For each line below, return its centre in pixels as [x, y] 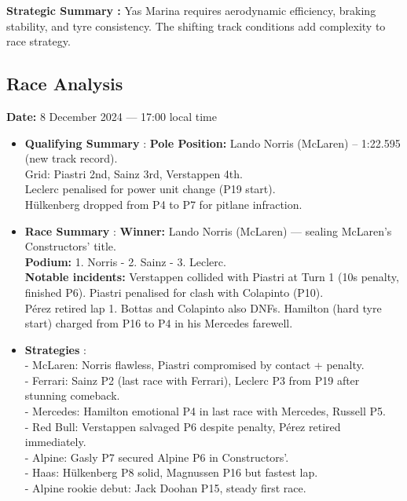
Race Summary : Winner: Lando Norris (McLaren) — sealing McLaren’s [208, 230]
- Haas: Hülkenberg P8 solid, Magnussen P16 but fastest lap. [171, 472]
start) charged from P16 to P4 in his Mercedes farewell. [159, 323]
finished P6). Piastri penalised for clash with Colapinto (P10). [174, 292]
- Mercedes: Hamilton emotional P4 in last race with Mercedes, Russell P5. [205, 411]
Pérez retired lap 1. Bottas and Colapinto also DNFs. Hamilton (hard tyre [203, 307]
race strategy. [38, 41]
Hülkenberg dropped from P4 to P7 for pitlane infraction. [163, 204]
